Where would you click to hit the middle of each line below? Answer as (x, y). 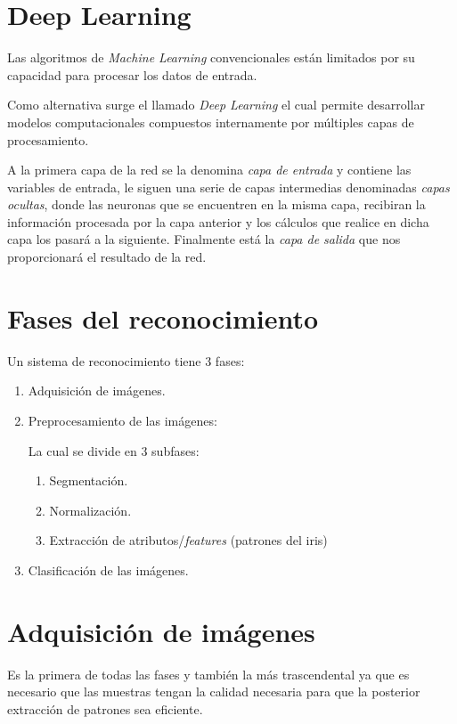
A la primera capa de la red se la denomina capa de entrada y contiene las (209, 170)
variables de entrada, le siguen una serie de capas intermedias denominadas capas (228, 187)
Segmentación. (89, 480)
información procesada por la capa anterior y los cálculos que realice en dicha (218, 221)
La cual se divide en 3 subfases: (114, 450)
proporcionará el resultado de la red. (107, 257)
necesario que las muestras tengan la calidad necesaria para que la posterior (214, 691)
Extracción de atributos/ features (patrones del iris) (188, 540)
